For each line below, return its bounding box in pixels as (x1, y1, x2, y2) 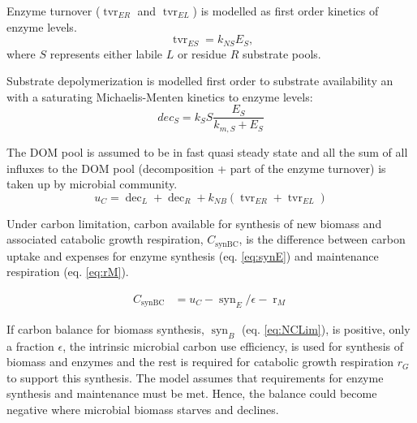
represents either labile (49, 45, 163, 62)
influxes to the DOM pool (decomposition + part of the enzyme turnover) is (6, 159, 386, 176)
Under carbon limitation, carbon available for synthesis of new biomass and (6, 214, 382, 231)
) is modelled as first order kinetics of (192, 2, 379, 19)
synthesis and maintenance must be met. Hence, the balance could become (6, 385, 377, 402)
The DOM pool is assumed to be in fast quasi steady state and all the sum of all (6, 143, 408, 160)
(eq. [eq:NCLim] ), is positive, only (241, 320, 411, 337)
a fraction (6, 337, 54, 354)
